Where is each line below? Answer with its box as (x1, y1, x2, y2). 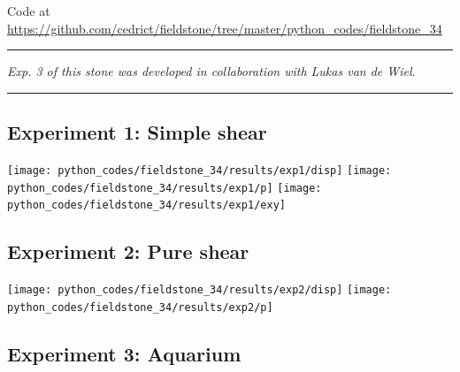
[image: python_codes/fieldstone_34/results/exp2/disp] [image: (7, 284, 392, 297)
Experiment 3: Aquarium (7, 339, 241, 367)
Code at (7, 2, 50, 19)
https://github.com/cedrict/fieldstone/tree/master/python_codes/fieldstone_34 (7, 19, 442, 37)
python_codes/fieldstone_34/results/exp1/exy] (7, 199, 286, 212)
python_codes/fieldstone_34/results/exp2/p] (7, 300, 273, 314)
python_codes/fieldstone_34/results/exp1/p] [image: (7, 181, 322, 194)
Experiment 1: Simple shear (7, 118, 267, 146)
